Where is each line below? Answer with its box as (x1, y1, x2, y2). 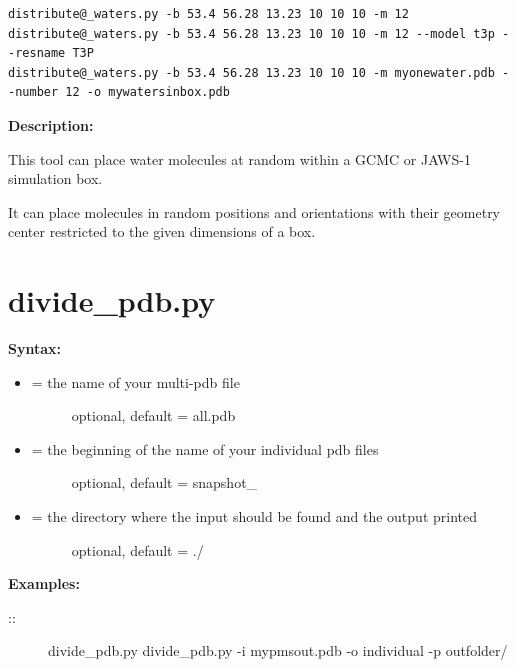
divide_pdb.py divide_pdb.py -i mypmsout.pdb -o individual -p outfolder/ (48, 640, 508, 661)
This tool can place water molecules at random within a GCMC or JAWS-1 (8, 148, 471, 169)
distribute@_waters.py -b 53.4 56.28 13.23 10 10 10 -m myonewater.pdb (8, 65, 495, 80)
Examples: (8, 573, 80, 594)
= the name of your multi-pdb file (31, 371, 240, 392)
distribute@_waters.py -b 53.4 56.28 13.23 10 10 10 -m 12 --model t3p (8, 26, 495, 41)
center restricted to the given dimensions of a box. (8, 221, 316, 242)
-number (8, 85, 59, 100)
